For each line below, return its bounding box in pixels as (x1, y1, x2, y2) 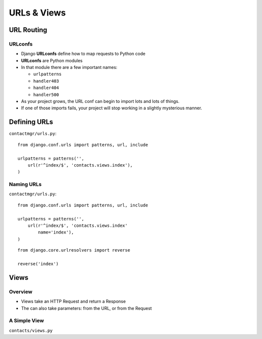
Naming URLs (9, 181, 42, 188)
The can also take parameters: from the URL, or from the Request (21, 305, 152, 311)
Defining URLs (9, 118, 53, 126)
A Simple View (9, 317, 44, 324)
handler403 (33, 78, 59, 84)
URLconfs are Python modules (21, 57, 82, 63)
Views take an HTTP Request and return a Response (21, 299, 126, 305)
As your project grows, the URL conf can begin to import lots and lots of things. (21, 99, 180, 104)
